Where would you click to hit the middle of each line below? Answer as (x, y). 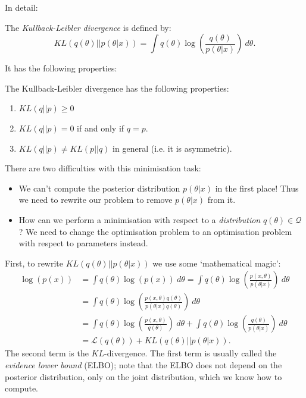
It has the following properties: (61, 68)
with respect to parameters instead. (83, 243)
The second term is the (47, 353)
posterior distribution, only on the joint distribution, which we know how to (143, 376)
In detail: (21, 7)
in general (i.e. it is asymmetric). (172, 148)
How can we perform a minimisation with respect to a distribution (140, 219)
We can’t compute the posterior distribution (99, 188)
